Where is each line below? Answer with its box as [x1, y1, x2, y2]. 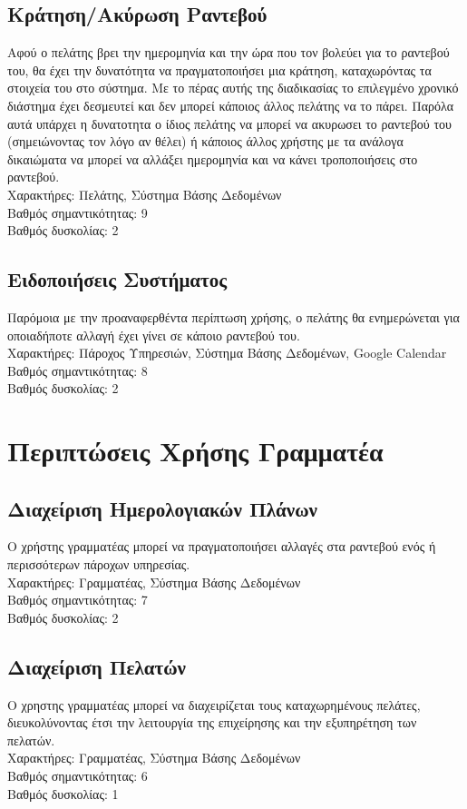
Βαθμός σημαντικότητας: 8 [7, 360, 148, 380]
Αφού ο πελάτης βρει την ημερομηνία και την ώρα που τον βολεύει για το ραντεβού [7, 43, 450, 62]
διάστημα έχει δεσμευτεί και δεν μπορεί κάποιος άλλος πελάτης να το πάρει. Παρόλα [7, 95, 454, 114]
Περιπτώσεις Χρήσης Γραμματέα [7, 432, 384, 469]
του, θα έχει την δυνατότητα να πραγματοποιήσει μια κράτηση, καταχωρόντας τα [7, 60, 432, 79]
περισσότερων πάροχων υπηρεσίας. [7, 555, 190, 574]
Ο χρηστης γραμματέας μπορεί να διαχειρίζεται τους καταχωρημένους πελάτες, [7, 695, 421, 714]
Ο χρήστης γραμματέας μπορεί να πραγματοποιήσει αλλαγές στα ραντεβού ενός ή [7, 537, 436, 556]
